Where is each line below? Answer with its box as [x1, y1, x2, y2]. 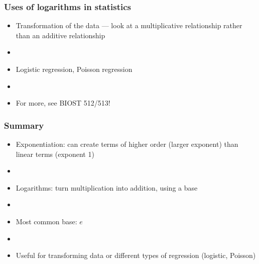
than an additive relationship [16, 30, 105, 40]
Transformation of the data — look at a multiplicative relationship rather [16, 20, 242, 31]
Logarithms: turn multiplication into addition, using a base [16, 182, 198, 193]
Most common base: [16, 216, 77, 226]
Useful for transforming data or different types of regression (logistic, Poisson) [16, 250, 256, 260]
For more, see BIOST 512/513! [16, 98, 110, 108]
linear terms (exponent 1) [16, 148, 94, 159]
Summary [4, 119, 44, 131]
